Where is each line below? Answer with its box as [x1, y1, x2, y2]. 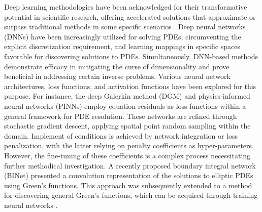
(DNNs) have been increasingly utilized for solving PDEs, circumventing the [4, 31, 241, 41]
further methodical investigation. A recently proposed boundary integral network [4, 160, 256, 171]
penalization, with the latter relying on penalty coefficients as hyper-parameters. [4, 140, 254, 151]
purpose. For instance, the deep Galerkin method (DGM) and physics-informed [4, 91, 250, 101]
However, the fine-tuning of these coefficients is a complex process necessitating [4, 150, 251, 160]
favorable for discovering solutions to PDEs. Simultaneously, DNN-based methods [4, 51, 258, 61]
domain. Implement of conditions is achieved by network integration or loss [4, 130, 238, 141]
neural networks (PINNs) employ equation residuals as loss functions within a [4, 100, 246, 111]
